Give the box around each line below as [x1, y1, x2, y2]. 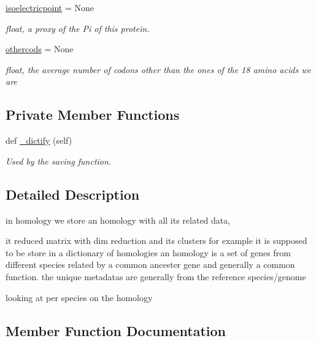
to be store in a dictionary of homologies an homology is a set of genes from [6, 246, 291, 259]
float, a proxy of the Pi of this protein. [6, 22, 150, 34]
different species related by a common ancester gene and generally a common [6, 258, 295, 271]
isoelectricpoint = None [6, 1, 94, 14]
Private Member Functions [6, 105, 180, 124]
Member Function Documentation [6, 321, 226, 340]
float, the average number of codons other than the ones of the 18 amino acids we [6, 63, 311, 76]
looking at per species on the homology [6, 291, 153, 304]
